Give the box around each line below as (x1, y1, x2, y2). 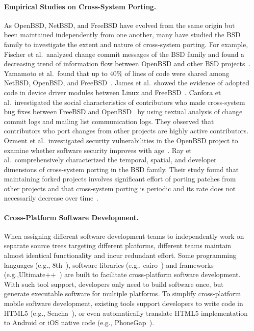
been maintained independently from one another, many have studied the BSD (4, 29, 241, 40)
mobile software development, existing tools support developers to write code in (4, 298, 243, 308)
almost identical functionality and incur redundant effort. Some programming (4, 250, 236, 260)
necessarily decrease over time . (4, 193, 99, 203)
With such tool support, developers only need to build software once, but (4, 279, 224, 289)
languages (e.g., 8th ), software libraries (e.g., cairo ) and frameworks (4, 259, 214, 270)
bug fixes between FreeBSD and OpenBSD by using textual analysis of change (4, 106, 243, 117)
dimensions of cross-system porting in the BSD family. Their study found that (4, 164, 239, 174)
